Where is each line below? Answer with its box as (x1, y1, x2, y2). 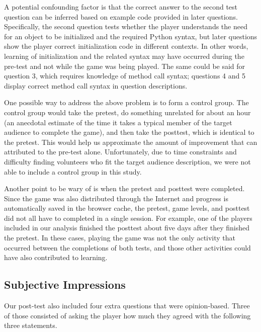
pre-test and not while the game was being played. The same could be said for (4, 60, 245, 71)
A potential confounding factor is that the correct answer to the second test (4, 2, 238, 12)
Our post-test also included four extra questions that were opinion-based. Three (4, 300, 250, 311)
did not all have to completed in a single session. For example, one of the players (4, 212, 252, 223)
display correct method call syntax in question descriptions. (4, 80, 188, 91)
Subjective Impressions (4, 277, 126, 292)
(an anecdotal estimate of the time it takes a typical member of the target (4, 117, 232, 127)
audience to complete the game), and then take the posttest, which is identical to (4, 127, 254, 137)
